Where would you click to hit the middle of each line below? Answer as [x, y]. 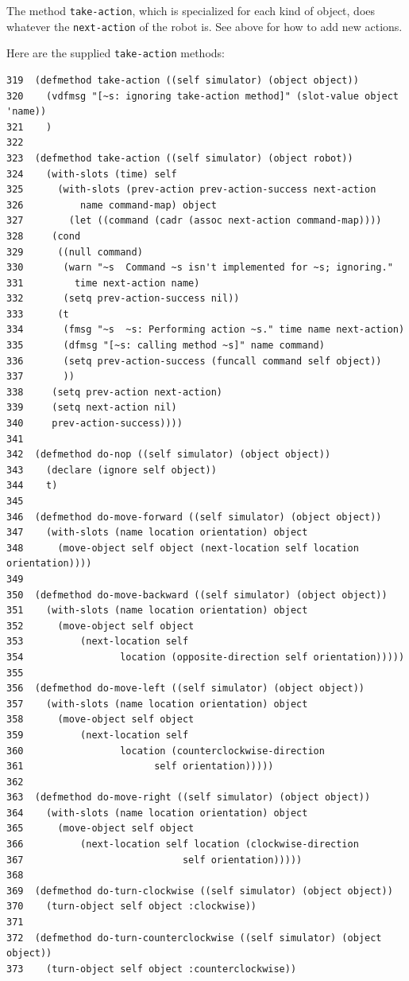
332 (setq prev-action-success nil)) [123, 299]
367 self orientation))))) [154, 860]
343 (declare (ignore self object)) [112, 470]
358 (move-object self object [100, 720]
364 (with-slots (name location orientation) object [157, 813]
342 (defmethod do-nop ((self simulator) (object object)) [169, 455]
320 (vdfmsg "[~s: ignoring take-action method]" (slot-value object [203, 96]
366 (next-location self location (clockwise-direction [183, 845]
